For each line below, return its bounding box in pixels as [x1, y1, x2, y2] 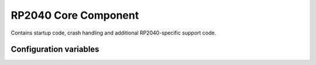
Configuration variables [11, 45, 99, 54]
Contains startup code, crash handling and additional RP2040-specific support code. [11, 29, 217, 36]
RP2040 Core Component [11, 9, 139, 22]
